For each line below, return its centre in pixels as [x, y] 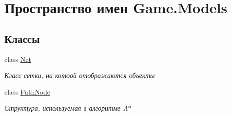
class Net [18, 59]
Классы [22, 38]
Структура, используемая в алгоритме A [66, 108]
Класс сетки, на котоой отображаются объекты [80, 75]
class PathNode [28, 91]
